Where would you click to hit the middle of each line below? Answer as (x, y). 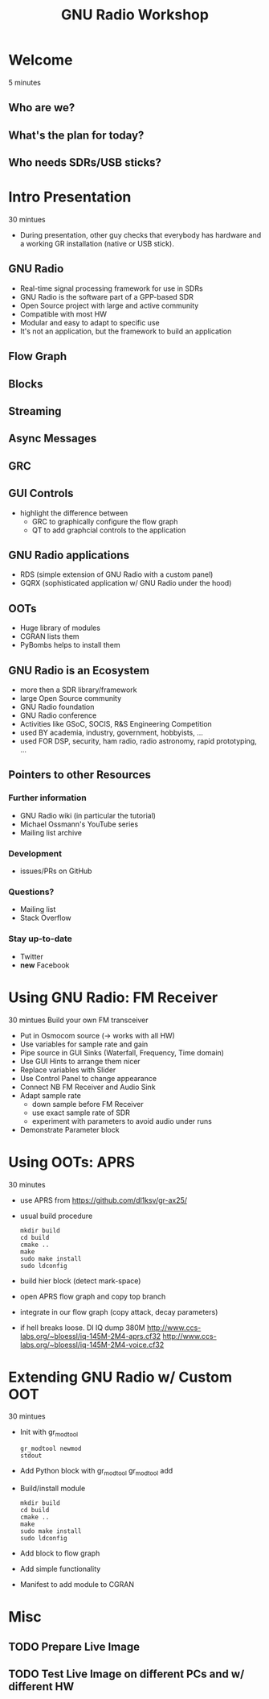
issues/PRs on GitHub (56, 871)
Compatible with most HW (63, 314)
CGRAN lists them (49, 636)
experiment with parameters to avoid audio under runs (122, 1121)
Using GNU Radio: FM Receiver (113, 997)
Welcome (41, 60)
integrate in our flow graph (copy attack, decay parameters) (119, 1312)
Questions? (31, 892)
